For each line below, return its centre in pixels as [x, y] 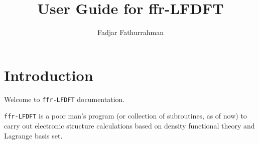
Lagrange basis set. [33, 135]
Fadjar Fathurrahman [130, 32]
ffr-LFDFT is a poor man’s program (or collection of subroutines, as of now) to [125, 116]
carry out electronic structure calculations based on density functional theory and [129, 125]
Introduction [49, 75]
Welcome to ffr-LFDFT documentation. [64, 99]
